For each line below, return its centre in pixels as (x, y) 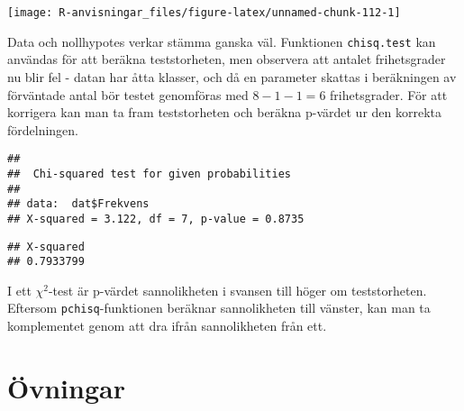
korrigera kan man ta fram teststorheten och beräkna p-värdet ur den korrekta (225, 112)
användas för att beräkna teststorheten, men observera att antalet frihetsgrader (227, 59)
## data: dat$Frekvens (78, 204)
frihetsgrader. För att (389, 94)
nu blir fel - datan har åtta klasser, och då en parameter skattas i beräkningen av (232, 76)
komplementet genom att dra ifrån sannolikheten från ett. (167, 326)
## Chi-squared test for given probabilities (149, 174)
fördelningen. (43, 129)
